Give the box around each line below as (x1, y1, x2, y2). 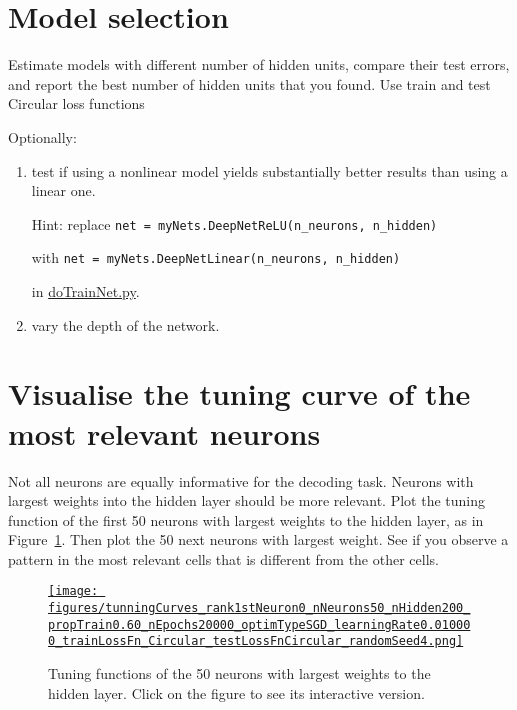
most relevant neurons (8, 412, 321, 453)
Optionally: (8, 126, 77, 147)
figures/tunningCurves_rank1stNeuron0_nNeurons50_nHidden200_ (48, 601, 471, 616)
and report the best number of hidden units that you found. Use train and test (8, 73, 491, 94)
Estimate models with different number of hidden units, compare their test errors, (8, 54, 510, 75)
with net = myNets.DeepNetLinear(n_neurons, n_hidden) (31, 247, 401, 268)
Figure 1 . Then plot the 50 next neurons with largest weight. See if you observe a (8, 529, 509, 550)
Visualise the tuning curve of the (8, 373, 471, 414)
